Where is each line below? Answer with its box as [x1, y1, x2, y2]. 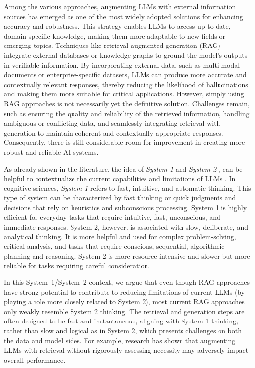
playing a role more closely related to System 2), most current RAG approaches [4, 296, 245, 307]
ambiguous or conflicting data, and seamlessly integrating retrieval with [4, 118, 220, 128]
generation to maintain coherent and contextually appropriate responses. [4, 127, 223, 138]
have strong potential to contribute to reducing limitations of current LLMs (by [4, 286, 245, 297]
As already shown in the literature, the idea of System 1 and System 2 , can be [4, 163, 243, 174]
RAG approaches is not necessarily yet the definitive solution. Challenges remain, [4, 98, 250, 108]
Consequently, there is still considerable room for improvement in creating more [4, 137, 245, 147]
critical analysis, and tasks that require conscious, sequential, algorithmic [4, 241, 225, 251]
